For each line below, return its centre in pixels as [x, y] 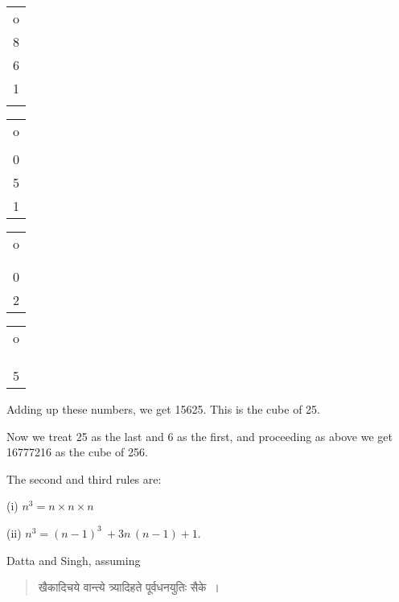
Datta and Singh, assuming [74, 560]
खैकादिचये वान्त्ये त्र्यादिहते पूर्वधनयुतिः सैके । [129, 587]
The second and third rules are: [84, 478]
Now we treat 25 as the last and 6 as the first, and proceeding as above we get [199, 436]
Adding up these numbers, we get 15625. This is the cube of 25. [163, 409]
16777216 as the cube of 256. [77, 452]
